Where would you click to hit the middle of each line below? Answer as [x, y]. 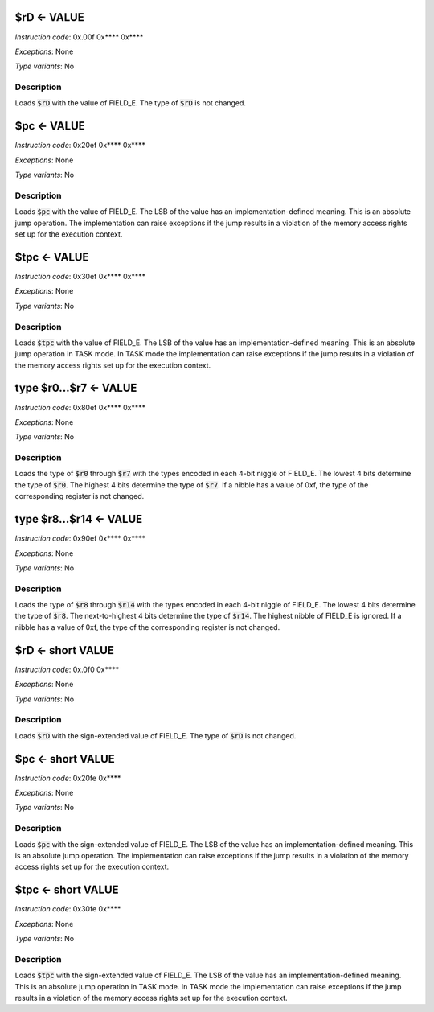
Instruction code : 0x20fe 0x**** [68, 778]
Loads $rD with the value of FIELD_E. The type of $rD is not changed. [131, 103]
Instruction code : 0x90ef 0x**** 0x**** [80, 538]
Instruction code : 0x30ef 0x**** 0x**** [80, 276]
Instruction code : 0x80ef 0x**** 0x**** [80, 407]
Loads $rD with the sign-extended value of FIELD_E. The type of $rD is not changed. [156, 735]
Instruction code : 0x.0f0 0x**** [67, 669]
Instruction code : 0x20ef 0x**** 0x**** [80, 146]
